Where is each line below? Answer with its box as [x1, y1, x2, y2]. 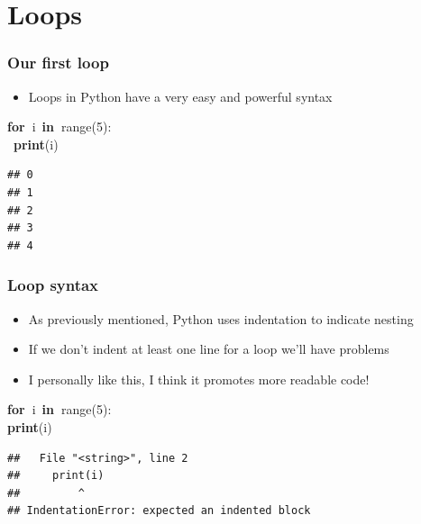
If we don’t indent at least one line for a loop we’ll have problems [28, 339, 389, 358]
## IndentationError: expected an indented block [7, 504, 311, 518]
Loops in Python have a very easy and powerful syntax [28, 86, 333, 105]
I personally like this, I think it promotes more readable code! [28, 369, 370, 388]
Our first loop [7, 51, 109, 74]
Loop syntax [7, 274, 99, 296]
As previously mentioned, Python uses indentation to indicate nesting [28, 309, 414, 328]
